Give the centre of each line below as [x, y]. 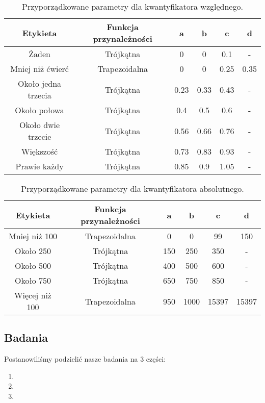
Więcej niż [33, 295]
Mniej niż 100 [33, 236]
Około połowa [39, 110]
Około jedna [40, 83]
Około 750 [33, 280]
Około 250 [33, 251]
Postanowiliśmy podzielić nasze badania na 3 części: [85, 359]
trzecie [39, 136]
